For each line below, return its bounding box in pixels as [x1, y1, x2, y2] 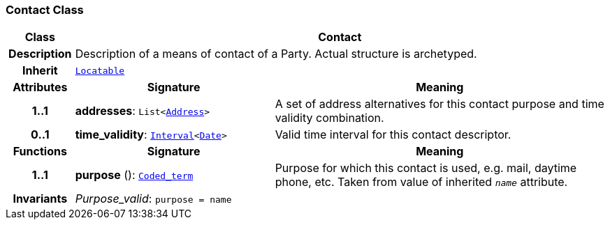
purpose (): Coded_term [75, 168, 194, 183]
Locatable [75, 65, 125, 76]
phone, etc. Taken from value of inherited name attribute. [275, 175, 568, 189]
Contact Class [6, 3, 84, 17]
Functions [13, 144, 67, 159]
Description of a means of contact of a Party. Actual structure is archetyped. [75, 47, 477, 61]
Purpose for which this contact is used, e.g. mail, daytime [275, 161, 577, 176]
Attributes [13, 80, 68, 95]
